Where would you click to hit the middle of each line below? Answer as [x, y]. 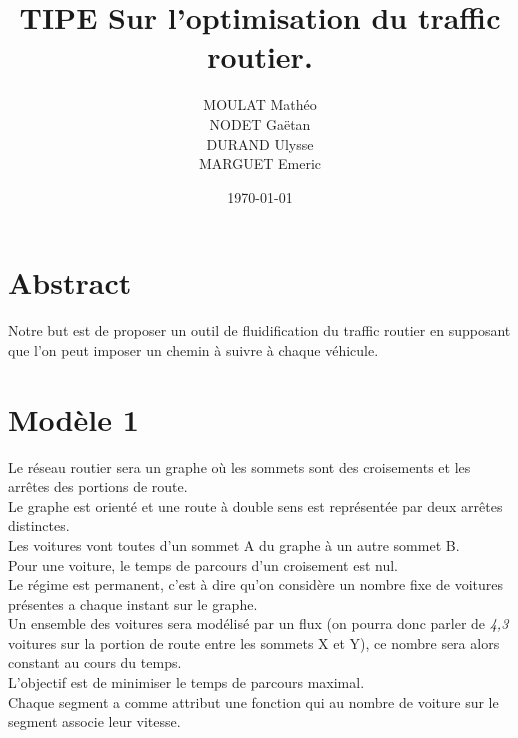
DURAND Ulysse [260, 143]
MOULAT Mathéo [260, 104]
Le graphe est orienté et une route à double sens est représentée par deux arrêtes [255, 505]
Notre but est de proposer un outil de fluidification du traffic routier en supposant [259, 330]
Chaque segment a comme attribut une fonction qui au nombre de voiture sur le [253, 701]
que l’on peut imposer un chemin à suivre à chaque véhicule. [193, 349]
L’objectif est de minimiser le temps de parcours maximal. [186, 682]
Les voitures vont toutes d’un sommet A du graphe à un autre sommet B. [234, 544]
